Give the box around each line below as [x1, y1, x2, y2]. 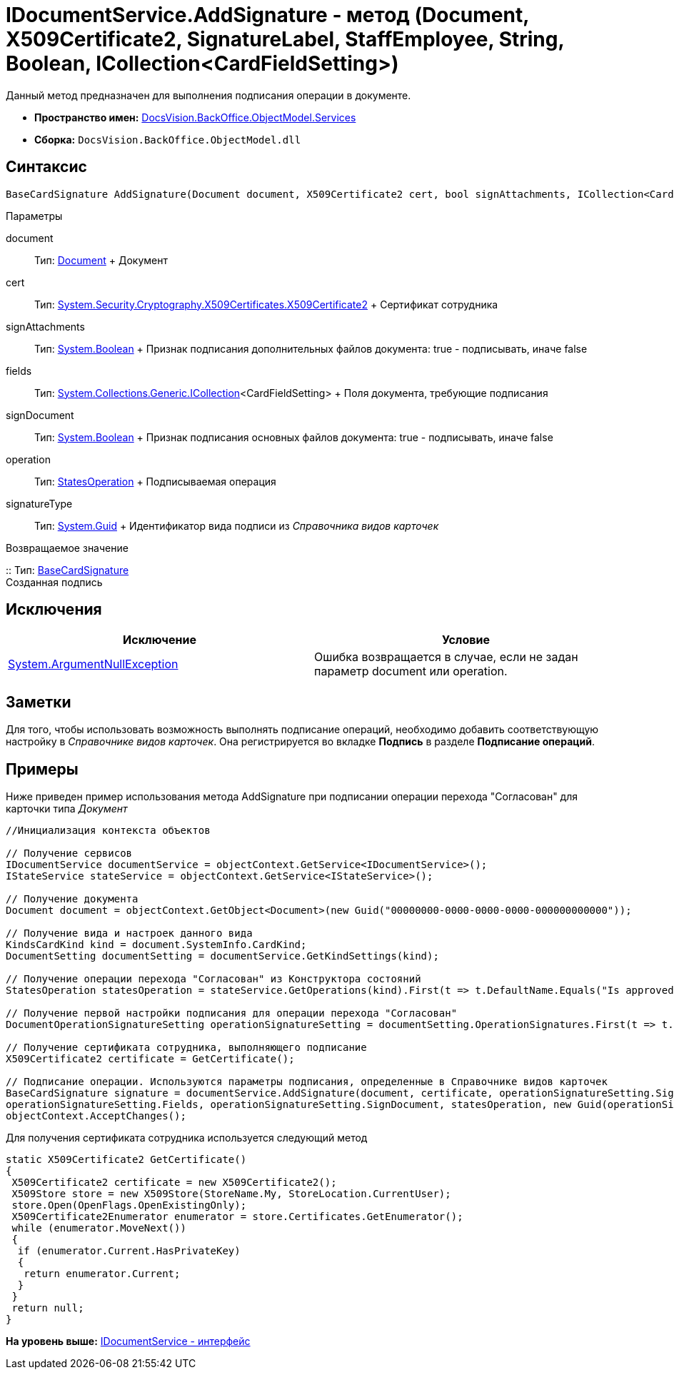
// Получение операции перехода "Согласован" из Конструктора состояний [6, 973, 421, 985]
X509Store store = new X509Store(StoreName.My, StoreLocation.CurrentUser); [11, 1188, 451, 1200]
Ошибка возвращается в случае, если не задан [314, 650, 578, 665]
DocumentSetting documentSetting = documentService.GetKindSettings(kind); [6, 950, 439, 962]
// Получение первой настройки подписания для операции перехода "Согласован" [6, 1007, 458, 1019]
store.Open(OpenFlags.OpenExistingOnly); [11, 1199, 247, 1212]
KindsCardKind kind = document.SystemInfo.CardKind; [6, 939, 307, 951]
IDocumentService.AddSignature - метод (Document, [6, 3, 529, 27]
